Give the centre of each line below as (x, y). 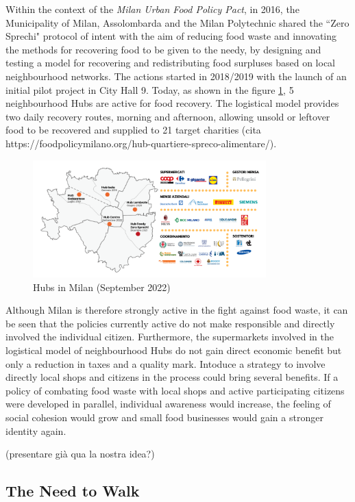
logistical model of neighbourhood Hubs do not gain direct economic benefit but (174, 350)
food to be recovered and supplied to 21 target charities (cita (133, 130)
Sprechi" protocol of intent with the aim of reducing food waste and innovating (171, 36)
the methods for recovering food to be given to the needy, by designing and (163, 49)
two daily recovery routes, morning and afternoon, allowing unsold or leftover (168, 116)
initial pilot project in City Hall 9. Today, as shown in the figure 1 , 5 (150, 89)
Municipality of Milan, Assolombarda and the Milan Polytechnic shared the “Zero (177, 22)
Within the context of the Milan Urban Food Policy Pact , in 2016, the (152, 9)
